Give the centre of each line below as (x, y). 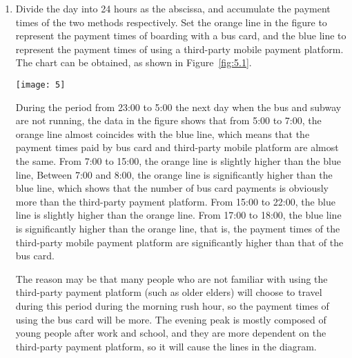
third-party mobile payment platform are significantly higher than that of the (179, 242)
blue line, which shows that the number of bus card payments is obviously (172, 188)
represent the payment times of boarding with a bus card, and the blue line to (181, 36)
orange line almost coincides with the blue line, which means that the (163, 133)
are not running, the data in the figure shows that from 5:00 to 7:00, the (168, 120)
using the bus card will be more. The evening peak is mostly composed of (171, 319)
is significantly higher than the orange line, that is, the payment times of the (178, 228)
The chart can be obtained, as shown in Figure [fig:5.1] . (134, 62)
